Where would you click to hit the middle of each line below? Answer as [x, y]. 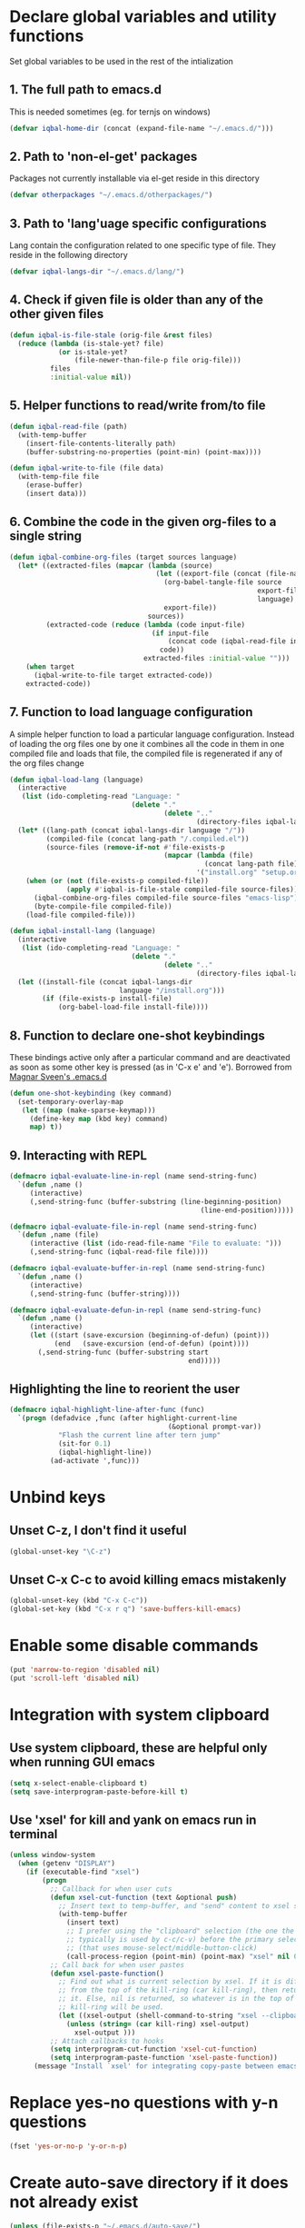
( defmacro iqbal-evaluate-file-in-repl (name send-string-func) [133, 1227]
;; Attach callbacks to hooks [107, 2041]
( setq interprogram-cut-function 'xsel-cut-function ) [153, 2049]
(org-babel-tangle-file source [223, 582]
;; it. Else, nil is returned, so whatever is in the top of [176, 1999]
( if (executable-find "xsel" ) [83, 1872]
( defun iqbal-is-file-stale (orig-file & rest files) [111, 335]
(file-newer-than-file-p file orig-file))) [158, 361]
